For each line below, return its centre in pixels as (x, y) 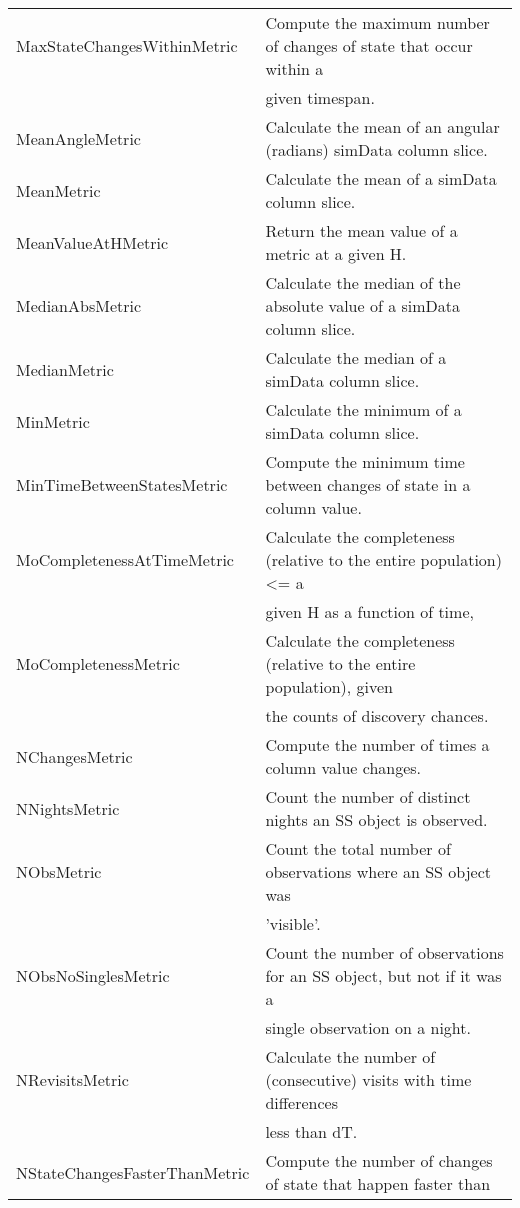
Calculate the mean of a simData (381, 178)
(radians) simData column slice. (376, 149)
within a (294, 68)
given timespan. (320, 97)
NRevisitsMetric (72, 1079)
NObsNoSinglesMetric (93, 975)
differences (301, 1102)
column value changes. (343, 767)
